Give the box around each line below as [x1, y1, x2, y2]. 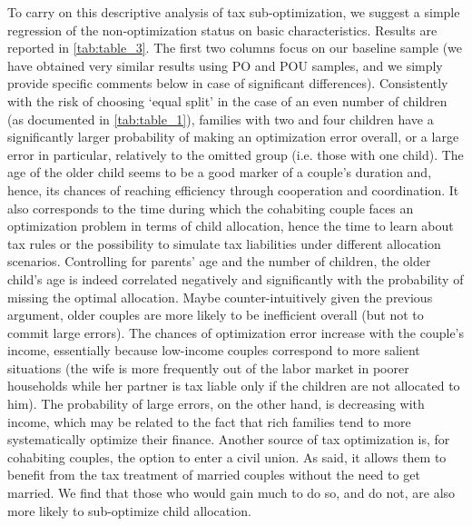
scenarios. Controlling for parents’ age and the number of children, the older [7, 252, 431, 271]
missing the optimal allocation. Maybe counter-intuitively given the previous [7, 287, 433, 306]
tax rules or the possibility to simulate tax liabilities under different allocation [7, 233, 441, 253]
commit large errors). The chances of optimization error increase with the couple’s [7, 323, 465, 342]
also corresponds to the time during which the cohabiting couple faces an [7, 198, 414, 217]
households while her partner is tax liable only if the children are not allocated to [7, 376, 460, 395]
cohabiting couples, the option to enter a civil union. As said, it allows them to [7, 447, 447, 466]
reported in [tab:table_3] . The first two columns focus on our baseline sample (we [7, 38, 463, 57]
